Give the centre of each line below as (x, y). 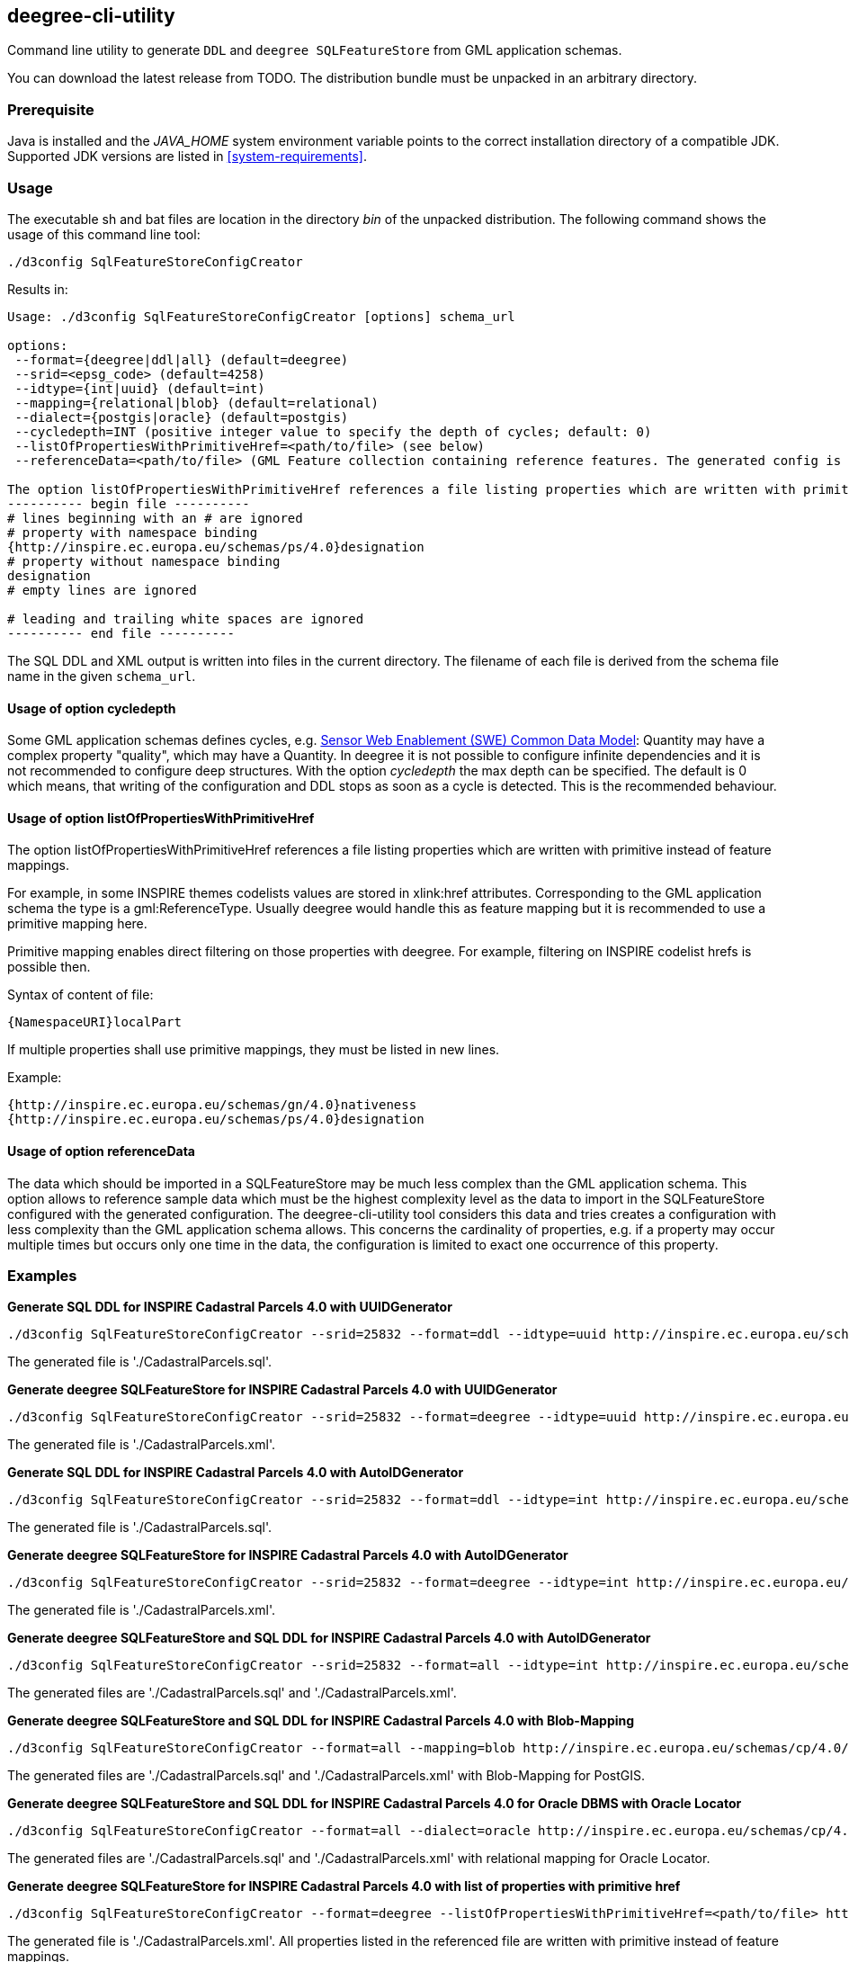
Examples (42, 1275)
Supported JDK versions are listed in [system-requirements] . (187, 157)
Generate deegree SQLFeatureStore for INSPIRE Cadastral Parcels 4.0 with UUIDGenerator (282, 1390)
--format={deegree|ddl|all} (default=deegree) (182, 359)
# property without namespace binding (144, 561)
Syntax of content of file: (80, 995)
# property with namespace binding (133, 532)
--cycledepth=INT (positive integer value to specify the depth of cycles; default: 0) (333, 431)
